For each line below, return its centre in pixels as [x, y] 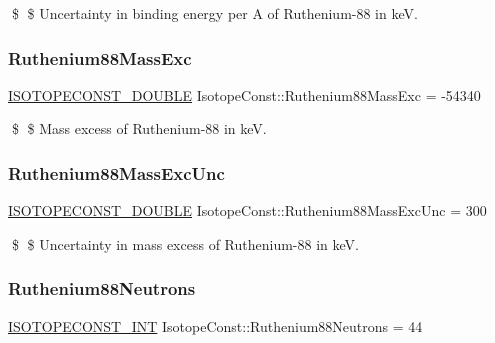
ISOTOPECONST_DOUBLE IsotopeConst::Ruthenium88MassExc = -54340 [244, 94]
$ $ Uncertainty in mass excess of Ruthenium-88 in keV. [185, 243]
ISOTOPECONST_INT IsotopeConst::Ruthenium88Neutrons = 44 [215, 325]
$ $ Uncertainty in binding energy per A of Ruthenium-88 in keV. [214, 13]
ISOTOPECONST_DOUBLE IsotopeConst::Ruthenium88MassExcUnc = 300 [247, 210]
